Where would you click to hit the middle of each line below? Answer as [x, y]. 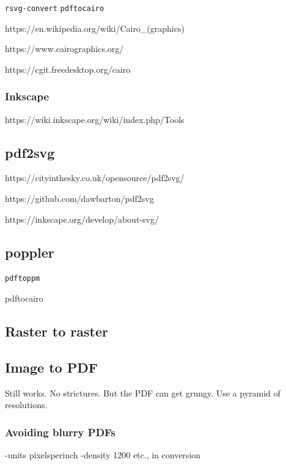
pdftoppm [23, 279]
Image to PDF [51, 367]
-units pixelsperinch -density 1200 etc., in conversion [103, 455]
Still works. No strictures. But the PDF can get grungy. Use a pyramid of [143, 392]
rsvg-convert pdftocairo [55, 9]
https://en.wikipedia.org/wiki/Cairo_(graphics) [95, 28]
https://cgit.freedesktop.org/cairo [68, 69]
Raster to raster [57, 331]
